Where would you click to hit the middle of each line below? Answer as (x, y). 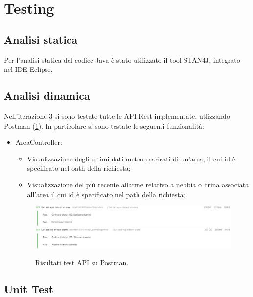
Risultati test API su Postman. (82, 262)
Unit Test (29, 288)
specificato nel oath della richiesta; (79, 168)
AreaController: (39, 142)
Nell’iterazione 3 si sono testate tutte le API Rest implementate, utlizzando (117, 116)
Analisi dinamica (47, 96)
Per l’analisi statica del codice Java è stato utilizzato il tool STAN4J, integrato (122, 59)
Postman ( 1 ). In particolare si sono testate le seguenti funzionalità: (104, 126)
